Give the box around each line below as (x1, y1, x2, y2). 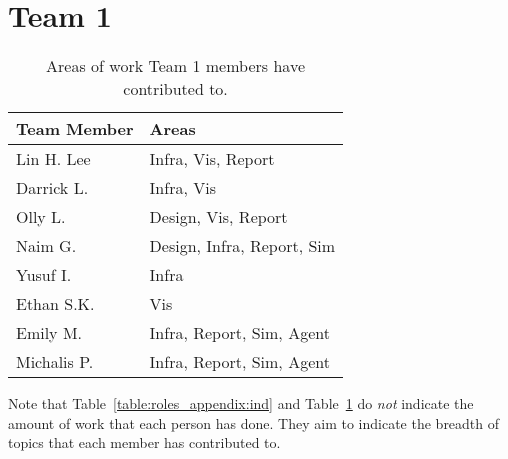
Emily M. (16, 321, 83, 345)
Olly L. (16, 205, 66, 229)
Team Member (16, 117, 134, 141)
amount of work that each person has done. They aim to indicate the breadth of (8, 412, 500, 433)
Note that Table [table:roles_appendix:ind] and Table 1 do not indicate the (8, 393, 474, 414)
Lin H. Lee (16, 147, 91, 171)
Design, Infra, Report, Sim (149, 234, 336, 258)
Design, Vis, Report (149, 205, 288, 229)
